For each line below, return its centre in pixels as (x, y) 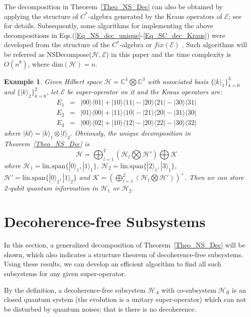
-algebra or (136, 44)
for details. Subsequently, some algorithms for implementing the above (109, 26)
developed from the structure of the (57, 44)
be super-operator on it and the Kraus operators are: (145, 92)
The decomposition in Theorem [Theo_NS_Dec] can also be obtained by (113, 6)
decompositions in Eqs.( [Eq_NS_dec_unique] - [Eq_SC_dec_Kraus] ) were (115, 35)
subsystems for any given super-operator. (65, 273)
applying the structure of (41, 16)
